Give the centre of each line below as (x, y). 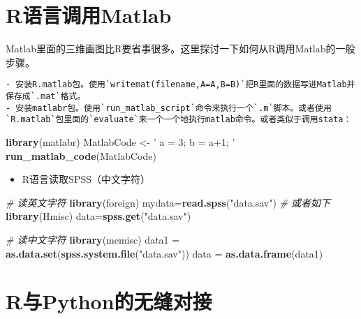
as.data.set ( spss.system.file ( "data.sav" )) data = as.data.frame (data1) (164, 253)
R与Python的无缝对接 (109, 301)
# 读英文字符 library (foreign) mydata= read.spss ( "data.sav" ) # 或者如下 (168, 202)
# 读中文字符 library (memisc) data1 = (93, 239)
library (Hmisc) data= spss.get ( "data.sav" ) (98, 216)
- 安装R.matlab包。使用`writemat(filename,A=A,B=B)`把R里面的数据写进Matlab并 (180, 85)
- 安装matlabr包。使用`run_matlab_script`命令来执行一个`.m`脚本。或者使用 (169, 108)
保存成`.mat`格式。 (46, 96)
